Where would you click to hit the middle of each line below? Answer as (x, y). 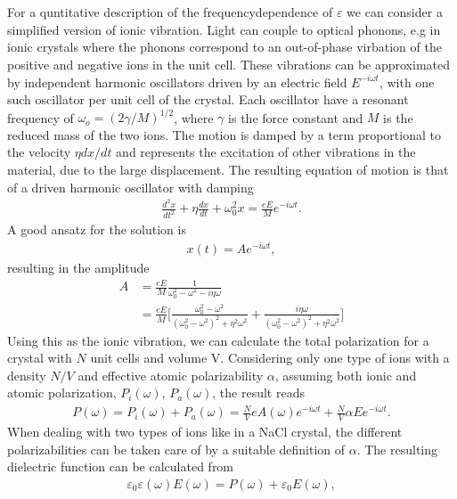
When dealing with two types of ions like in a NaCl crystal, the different (205, 432)
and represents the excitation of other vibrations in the (266, 152)
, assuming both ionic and (346, 375)
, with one (407, 82)
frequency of (41, 117)
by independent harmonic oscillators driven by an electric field (177, 82)
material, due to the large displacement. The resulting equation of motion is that (228, 170)
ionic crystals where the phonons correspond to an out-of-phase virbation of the (224, 47)
